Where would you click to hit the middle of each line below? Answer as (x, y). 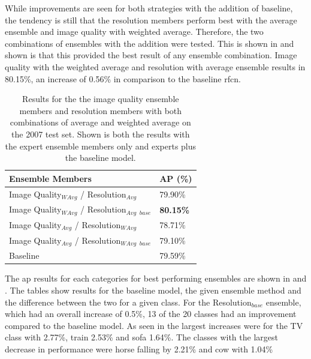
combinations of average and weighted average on (100, 122)
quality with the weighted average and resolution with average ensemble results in (155, 66)
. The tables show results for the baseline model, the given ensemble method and (153, 290)
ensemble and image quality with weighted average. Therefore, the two (134, 32)
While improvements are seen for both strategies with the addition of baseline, (149, 8)
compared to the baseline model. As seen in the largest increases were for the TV (154, 325)
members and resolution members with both (101, 110)
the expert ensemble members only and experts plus (101, 146)
